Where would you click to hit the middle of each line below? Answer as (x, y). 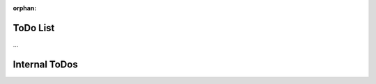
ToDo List (34, 28)
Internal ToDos (45, 64)
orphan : (25, 8)
